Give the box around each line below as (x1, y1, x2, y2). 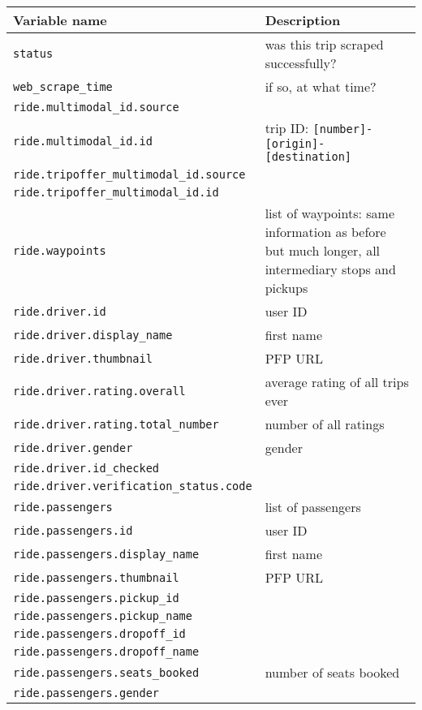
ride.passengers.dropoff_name (13, 645, 200, 658)
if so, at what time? (265, 77, 377, 96)
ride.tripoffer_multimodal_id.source (13, 168, 246, 181)
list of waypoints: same (265, 204, 395, 222)
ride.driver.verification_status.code (13, 480, 252, 493)
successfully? (265, 54, 337, 72)
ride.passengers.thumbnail (13, 570, 179, 584)
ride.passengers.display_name (13, 547, 200, 561)
